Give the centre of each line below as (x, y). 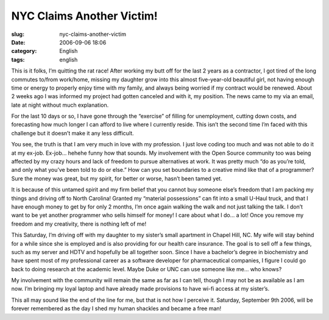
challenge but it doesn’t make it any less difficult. (73, 133)
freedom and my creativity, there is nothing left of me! (79, 224)
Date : (18, 42)
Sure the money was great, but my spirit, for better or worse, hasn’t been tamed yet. (117, 178)
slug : (18, 34)
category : (24, 51)
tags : (18, 59)
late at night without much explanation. (60, 105)
